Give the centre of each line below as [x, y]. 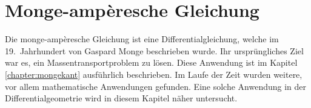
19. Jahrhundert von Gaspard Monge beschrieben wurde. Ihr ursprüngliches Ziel [154, 50]
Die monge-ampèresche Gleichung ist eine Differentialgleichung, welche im [142, 39]
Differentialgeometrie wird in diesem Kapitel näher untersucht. [121, 98]
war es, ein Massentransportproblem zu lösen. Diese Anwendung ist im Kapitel [151, 62]
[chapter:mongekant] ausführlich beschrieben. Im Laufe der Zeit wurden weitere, [154, 74]
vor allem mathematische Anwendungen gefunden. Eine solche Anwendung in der [156, 86]
